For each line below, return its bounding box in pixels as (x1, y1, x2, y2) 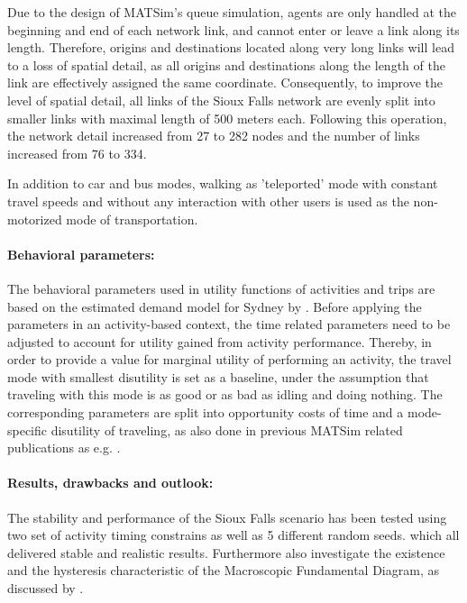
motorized (7, 209, 62, 228)
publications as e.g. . (7, 438, 121, 457)
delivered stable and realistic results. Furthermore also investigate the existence (7, 543, 445, 562)
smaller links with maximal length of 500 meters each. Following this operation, (7, 108, 447, 127)
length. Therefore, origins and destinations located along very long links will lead (7, 38, 454, 57)
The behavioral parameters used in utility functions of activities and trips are (7, 279, 435, 297)
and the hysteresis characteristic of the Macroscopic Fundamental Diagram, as (7, 561, 439, 580)
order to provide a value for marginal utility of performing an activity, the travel (7, 350, 452, 369)
